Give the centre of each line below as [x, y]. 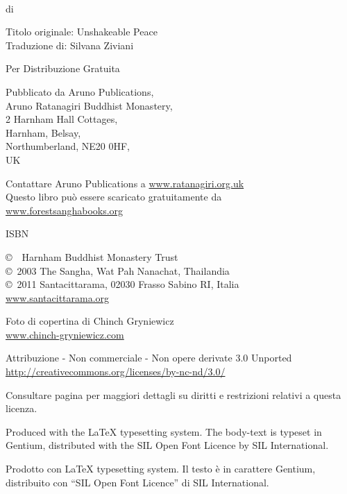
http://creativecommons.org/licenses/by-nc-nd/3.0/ [116, 372]
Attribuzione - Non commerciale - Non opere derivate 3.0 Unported [149, 358]
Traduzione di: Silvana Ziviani [70, 45]
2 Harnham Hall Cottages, [62, 119]
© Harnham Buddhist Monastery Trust [92, 256]
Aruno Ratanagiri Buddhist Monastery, [89, 105]
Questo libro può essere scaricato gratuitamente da [114, 197]
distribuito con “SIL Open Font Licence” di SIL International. [137, 482]
